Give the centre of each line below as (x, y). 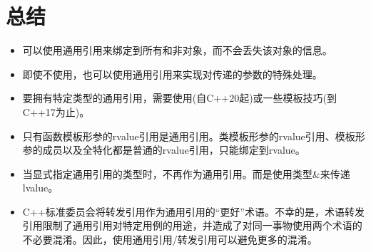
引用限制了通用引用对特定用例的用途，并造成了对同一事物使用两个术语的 (192, 225)
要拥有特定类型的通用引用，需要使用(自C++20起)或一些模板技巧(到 (180, 98)
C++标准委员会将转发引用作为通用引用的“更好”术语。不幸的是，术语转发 (193, 211)
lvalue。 (40, 188)
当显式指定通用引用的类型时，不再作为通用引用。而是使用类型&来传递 (186, 173)
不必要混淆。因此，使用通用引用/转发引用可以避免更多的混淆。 (170, 240)
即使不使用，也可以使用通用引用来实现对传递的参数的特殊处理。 (172, 74)
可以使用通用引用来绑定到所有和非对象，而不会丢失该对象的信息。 (177, 50)
